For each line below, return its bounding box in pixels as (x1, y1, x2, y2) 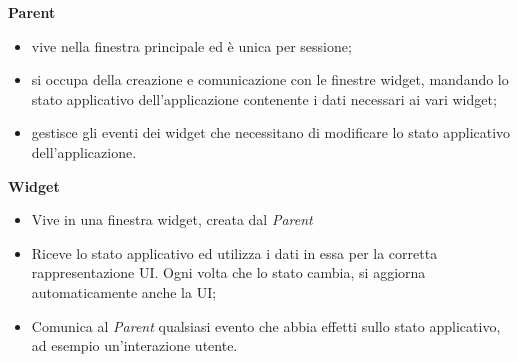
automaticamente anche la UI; (31, 281, 217, 302)
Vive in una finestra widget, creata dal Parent (31, 209, 313, 230)
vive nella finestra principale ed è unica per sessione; (31, 35, 352, 56)
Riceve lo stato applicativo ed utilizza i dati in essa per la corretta (31, 242, 438, 263)
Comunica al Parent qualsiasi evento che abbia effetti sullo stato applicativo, (31, 315, 501, 336)
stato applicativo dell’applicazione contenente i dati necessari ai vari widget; (31, 88, 497, 109)
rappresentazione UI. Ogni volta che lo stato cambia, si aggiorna (31, 262, 426, 283)
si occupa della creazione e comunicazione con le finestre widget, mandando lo (31, 69, 509, 90)
